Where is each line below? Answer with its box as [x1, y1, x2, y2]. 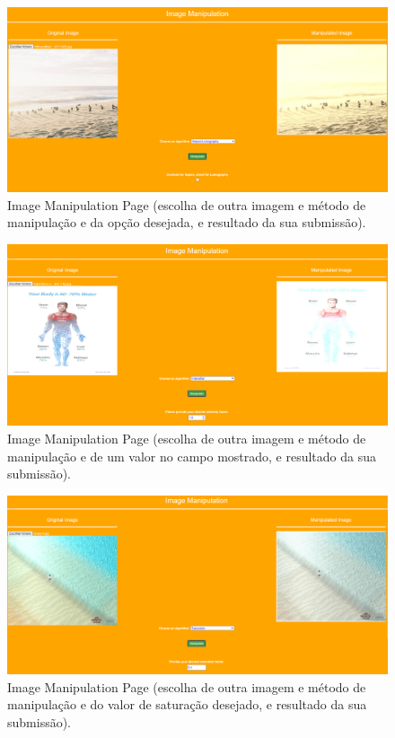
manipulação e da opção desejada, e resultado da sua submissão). [7, 213, 366, 232]
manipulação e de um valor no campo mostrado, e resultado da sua [7, 446, 376, 465]
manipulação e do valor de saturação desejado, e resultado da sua [7, 695, 367, 714]
